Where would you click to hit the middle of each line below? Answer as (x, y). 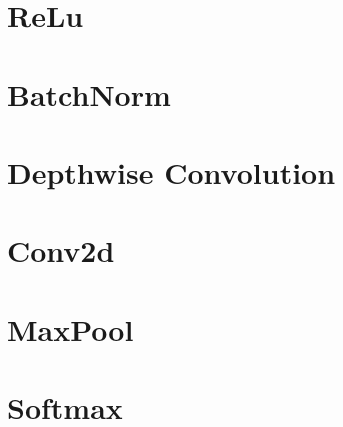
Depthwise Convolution (171, 171)
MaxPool (70, 328)
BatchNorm (89, 93)
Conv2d (61, 250)
